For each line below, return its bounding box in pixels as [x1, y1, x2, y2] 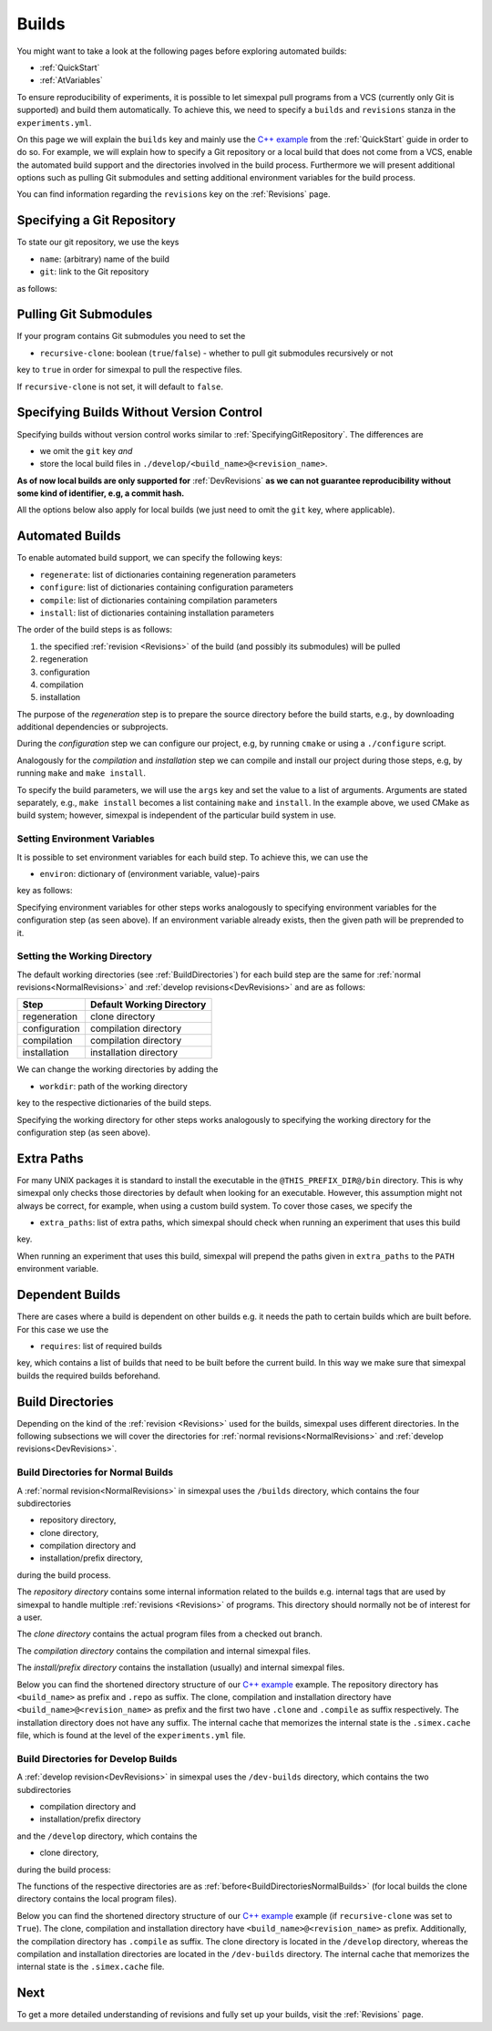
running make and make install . [16, 768, 146, 778]
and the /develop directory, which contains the [16, 1830, 198, 1841]
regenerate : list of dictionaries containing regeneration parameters [39, 569, 296, 580]
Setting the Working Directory [16, 950, 152, 963]
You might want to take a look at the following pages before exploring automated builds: [16, 46, 347, 57]
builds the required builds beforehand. [16, 1370, 161, 1381]
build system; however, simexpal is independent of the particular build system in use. [16, 809, 336, 820]
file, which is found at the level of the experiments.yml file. [16, 1730, 246, 1741]
